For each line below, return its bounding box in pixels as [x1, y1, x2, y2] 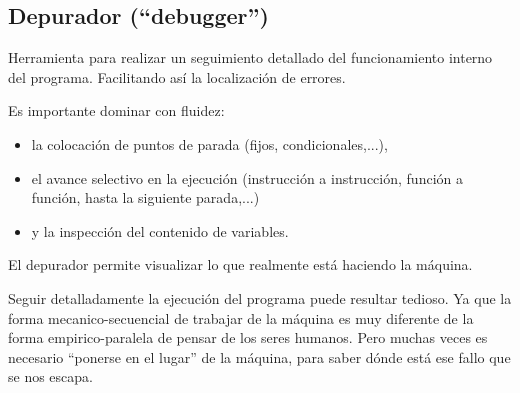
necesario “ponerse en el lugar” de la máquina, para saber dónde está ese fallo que [8, 346, 511, 367]
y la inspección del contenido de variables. [31, 220, 289, 241]
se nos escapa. [8, 366, 93, 387]
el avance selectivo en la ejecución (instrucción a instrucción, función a [31, 167, 463, 188]
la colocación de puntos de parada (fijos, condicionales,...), [31, 133, 388, 154]
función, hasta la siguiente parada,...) [31, 187, 260, 208]
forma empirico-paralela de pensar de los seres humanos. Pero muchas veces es [8, 327, 488, 348]
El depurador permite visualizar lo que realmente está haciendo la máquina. [8, 254, 473, 275]
